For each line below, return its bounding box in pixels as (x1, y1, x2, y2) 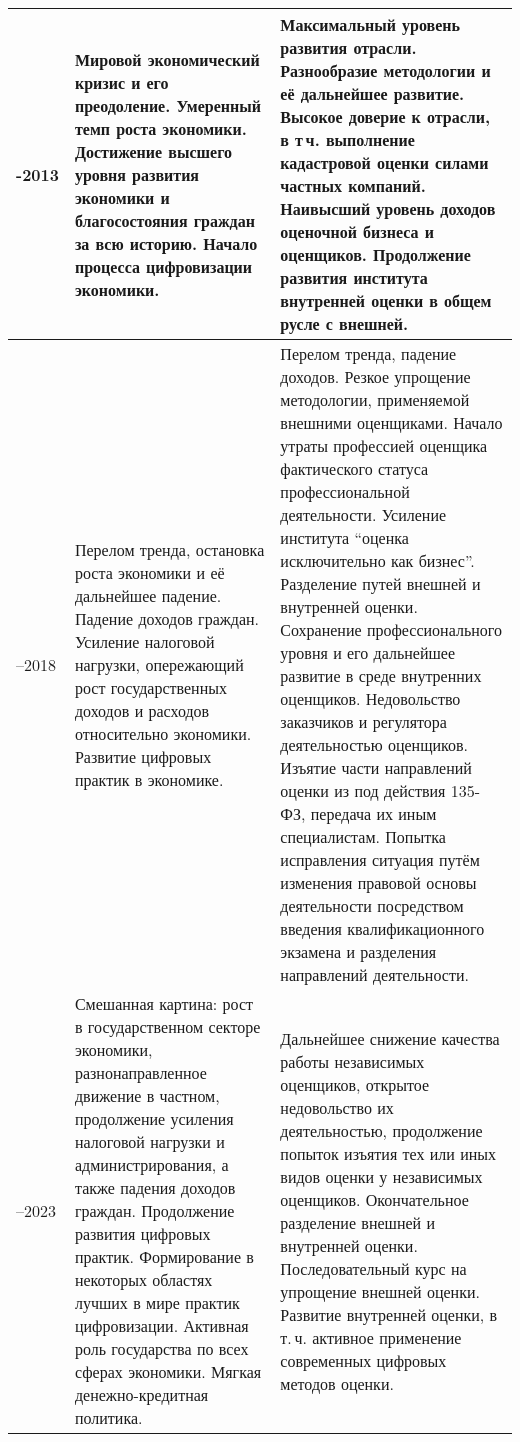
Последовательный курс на (280, 1256, 467, 1280)
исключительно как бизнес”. (280, 549, 475, 572)
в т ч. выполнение (280, 128, 415, 151)
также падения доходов (74, 1176, 236, 1199)
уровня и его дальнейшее (280, 641, 456, 664)
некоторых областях (74, 1268, 213, 1291)
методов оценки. (280, 1371, 394, 1395)
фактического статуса (280, 457, 429, 480)
